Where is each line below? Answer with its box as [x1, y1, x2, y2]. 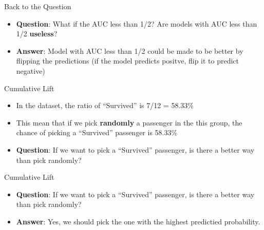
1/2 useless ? [16, 28, 58, 39]
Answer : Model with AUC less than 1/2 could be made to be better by [16, 45, 243, 56]
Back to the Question [4, 1, 71, 11]
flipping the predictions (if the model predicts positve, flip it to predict [16, 55, 239, 66]
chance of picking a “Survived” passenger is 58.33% [16, 127, 178, 138]
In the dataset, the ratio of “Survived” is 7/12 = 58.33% [16, 100, 194, 111]
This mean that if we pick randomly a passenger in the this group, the [16, 117, 242, 128]
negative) [16, 65, 45, 76]
